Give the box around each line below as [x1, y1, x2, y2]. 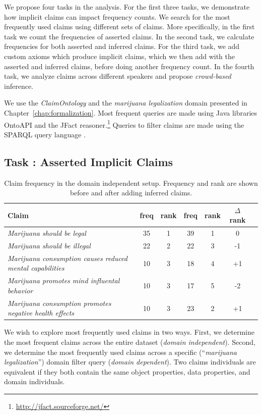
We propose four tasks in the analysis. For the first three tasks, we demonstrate [4, 2, 250, 12]
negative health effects [8, 307, 75, 318]
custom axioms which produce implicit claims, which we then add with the [4, 50, 235, 61]
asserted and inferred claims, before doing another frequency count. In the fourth [4, 61, 254, 71]
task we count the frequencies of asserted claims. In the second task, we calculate [4, 31, 254, 41]
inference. [4, 80, 33, 91]
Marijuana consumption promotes [8, 297, 111, 308]
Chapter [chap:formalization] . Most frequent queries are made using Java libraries [4, 107, 257, 118]
